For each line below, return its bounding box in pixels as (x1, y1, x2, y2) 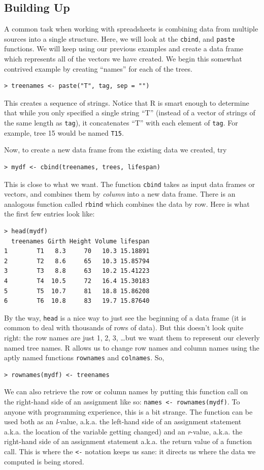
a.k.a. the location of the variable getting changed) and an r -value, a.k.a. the (4, 426, 243, 436)
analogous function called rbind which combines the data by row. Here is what (4, 198, 250, 209)
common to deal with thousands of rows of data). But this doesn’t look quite (4, 322, 244, 333)
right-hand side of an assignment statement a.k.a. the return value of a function (4, 436, 252, 447)
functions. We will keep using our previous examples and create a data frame (4, 43, 244, 54)
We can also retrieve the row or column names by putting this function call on (4, 386, 248, 397)
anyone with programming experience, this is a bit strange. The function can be (4, 406, 253, 417)
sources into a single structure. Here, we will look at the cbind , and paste (4, 33, 235, 44)
